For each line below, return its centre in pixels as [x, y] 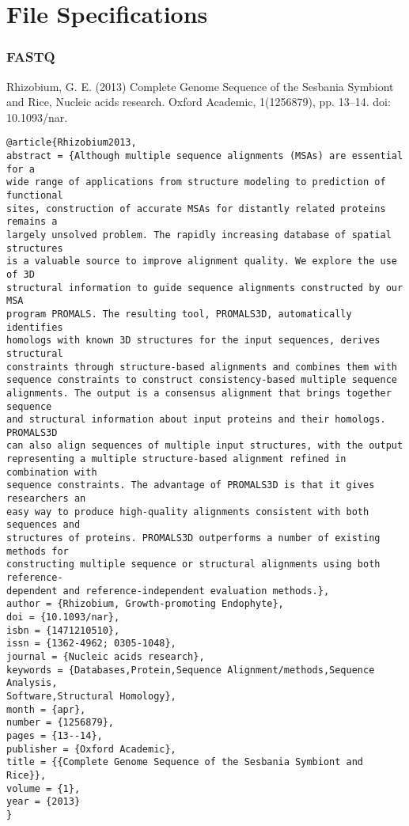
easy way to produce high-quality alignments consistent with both [188, 512]
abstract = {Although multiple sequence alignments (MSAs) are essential [205, 156]
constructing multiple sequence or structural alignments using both [193, 565]
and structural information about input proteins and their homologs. [196, 420]
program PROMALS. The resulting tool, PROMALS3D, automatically [179, 314]
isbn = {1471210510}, [63, 630]
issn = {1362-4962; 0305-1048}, [91, 644]
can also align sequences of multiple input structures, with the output [205, 446]
